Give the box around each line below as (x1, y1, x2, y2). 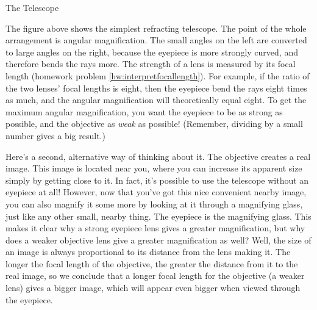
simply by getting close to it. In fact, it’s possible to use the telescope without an (5, 173, 309, 186)
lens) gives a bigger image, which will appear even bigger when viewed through (5, 281, 301, 294)
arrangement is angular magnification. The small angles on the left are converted (5, 34, 307, 46)
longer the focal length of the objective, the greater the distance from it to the (5, 257, 298, 270)
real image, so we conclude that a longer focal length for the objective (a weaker (5, 269, 305, 282)
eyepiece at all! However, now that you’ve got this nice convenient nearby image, (5, 186, 307, 198)
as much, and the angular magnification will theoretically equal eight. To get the (5, 93, 307, 106)
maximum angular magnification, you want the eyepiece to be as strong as (5, 105, 283, 118)
